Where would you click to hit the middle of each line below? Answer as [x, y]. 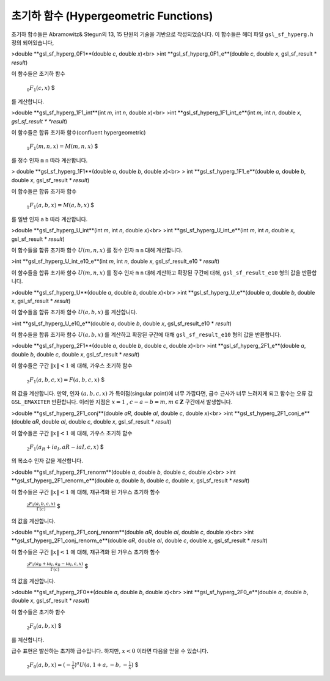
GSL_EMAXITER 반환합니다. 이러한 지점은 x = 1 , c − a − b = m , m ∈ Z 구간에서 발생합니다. [122, 402]
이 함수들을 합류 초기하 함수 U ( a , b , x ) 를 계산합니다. [74, 312]
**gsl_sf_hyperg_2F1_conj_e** [272, 413]
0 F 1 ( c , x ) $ [41, 88]
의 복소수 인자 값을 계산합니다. [47, 461]
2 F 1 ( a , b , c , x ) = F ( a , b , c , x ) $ [66, 380]
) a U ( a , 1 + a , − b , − [101, 664]
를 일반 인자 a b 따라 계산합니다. [50, 219]
